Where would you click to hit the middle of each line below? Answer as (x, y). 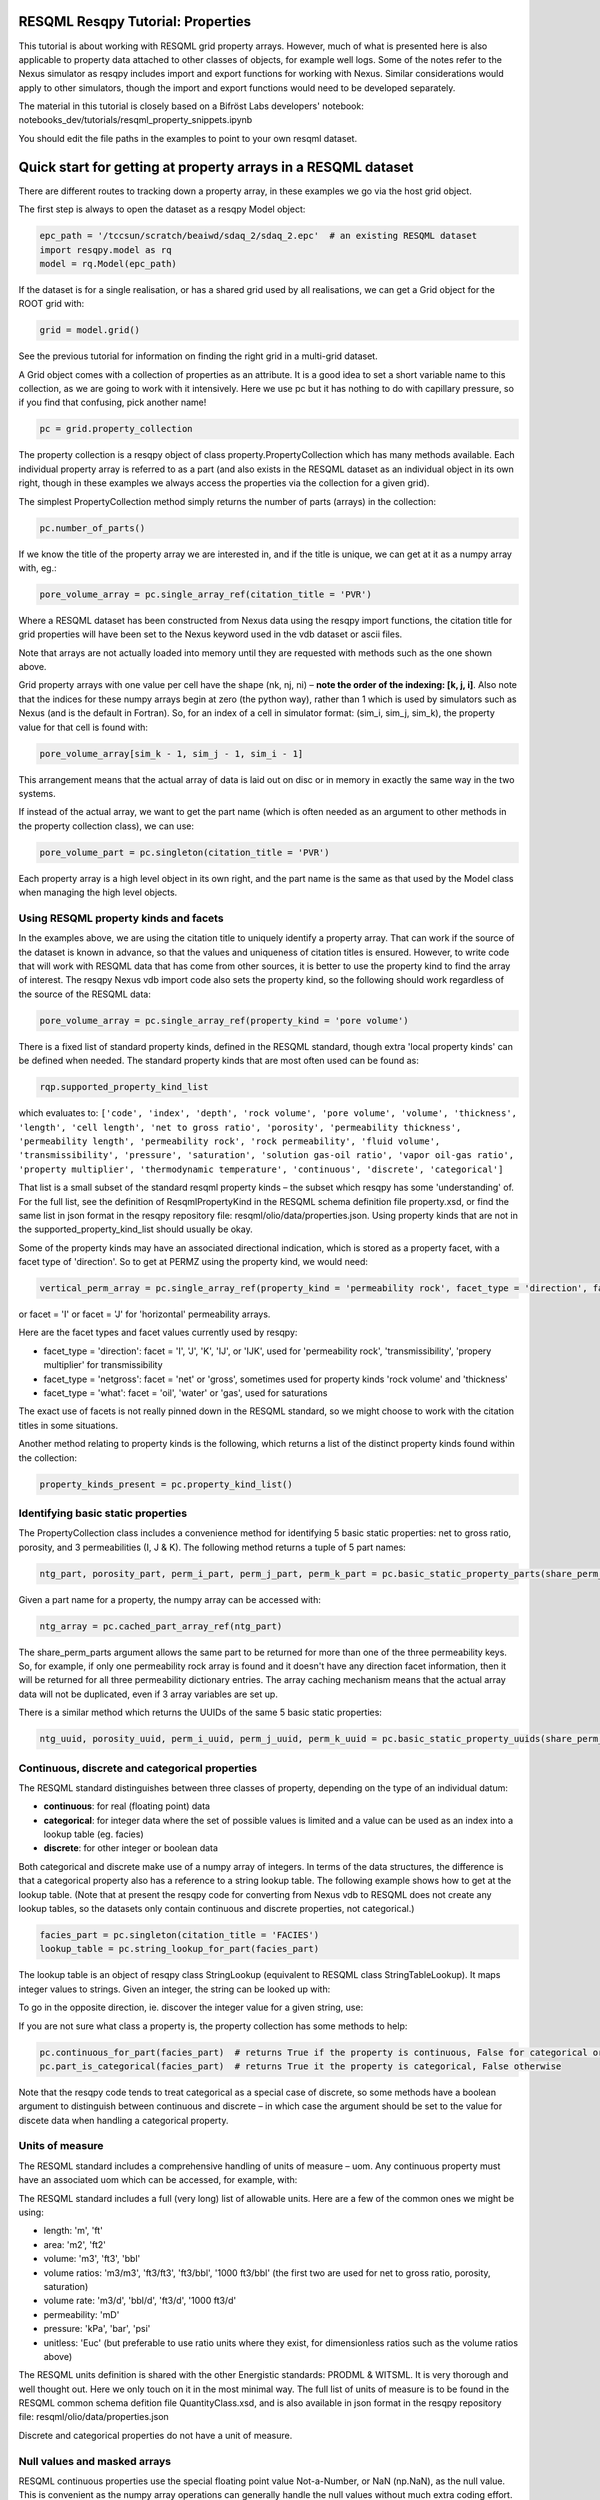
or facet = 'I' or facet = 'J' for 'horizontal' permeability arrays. (144, 1314)
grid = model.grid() (89, 330)
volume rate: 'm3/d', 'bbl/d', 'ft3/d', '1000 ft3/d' (140, 2301)
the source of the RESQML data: (85, 994)
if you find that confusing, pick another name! (112, 402)
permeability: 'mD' (81, 2314)
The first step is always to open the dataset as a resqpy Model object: (162, 209)
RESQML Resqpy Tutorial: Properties (135, 21)
